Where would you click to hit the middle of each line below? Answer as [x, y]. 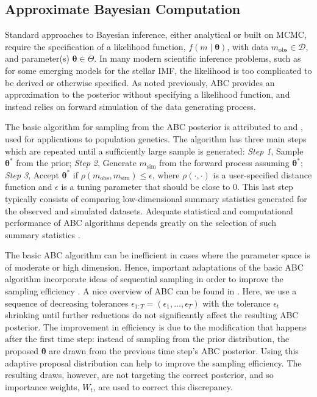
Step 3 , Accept [32, 174]
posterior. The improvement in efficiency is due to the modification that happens [156, 326]
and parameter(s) [37, 58]
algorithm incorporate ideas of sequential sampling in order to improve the [144, 279]
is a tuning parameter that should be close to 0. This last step [177, 187]
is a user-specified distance [262, 174]
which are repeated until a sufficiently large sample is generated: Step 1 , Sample [154, 151]
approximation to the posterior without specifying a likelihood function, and [148, 94]
